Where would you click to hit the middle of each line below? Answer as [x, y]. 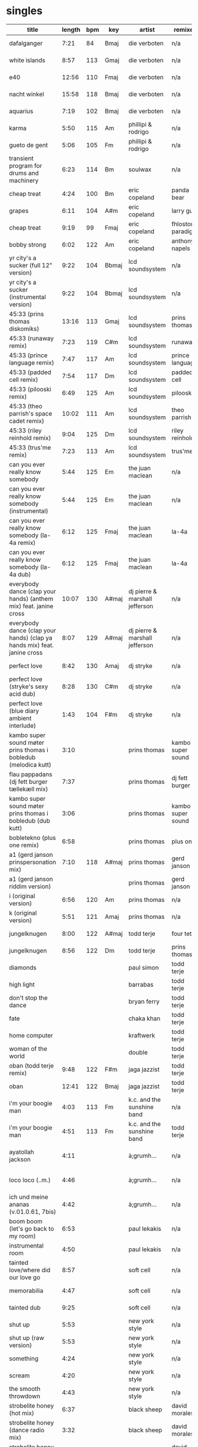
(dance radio [27, 1430]
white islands [27, 60]
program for [26, 165]
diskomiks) [24, 329]
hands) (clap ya [31, 637]
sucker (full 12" [31, 265]
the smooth [25, 1389]
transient [22, 158]
